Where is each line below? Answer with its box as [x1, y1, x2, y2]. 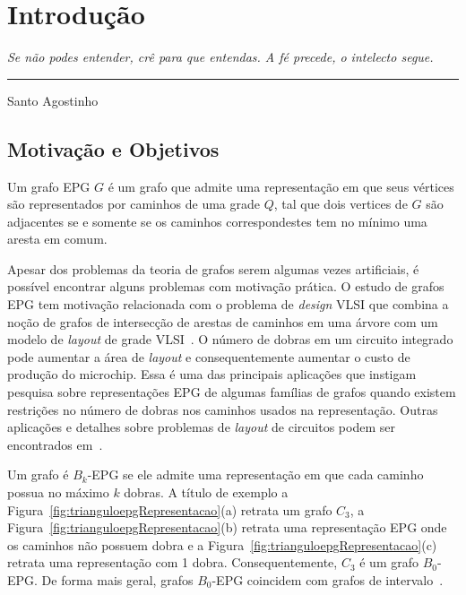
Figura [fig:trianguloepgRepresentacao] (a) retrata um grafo [7, 500, 332, 519]
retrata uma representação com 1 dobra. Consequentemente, [7, 553, 338, 572]
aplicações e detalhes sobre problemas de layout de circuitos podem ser [7, 418, 395, 436]
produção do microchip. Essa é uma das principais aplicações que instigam [7, 365, 417, 384]
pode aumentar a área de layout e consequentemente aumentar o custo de [7, 347, 410, 366]
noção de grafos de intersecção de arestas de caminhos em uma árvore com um [7, 312, 438, 331]
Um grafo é [7, 465, 69, 484]
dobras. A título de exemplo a [124, 483, 289, 502]
